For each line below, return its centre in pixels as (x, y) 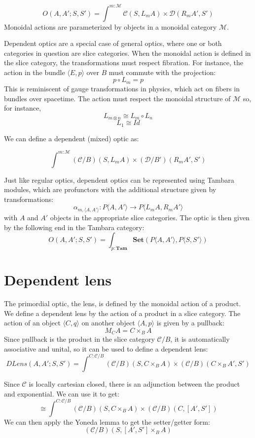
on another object (108, 323)
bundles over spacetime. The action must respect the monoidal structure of (117, 98)
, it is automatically (200, 339)
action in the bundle (35, 72)
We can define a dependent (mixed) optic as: (72, 138)
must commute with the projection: (162, 72)
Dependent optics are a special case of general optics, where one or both (113, 43)
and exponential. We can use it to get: (62, 393)
